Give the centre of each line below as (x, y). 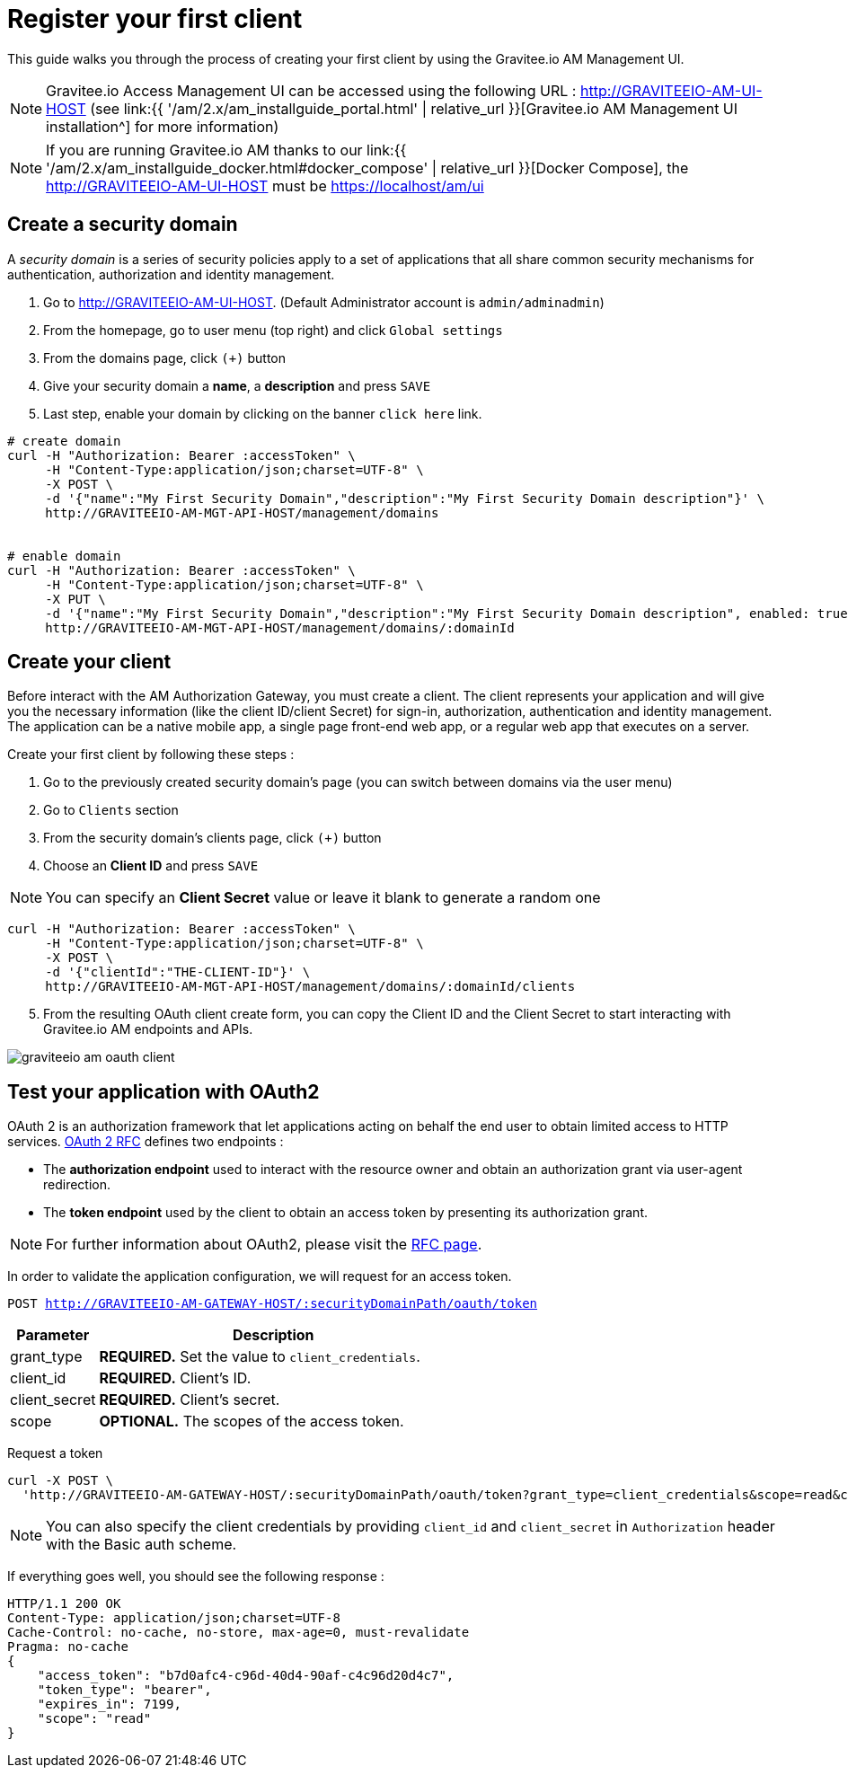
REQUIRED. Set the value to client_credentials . (260, 1357)
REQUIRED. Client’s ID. (175, 1378)
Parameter (53, 1335)
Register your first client (155, 19)
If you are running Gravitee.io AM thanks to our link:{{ (226, 150)
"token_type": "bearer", (124, 1690)
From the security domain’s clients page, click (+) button (212, 838)
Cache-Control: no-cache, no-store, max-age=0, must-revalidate (238, 1633)
